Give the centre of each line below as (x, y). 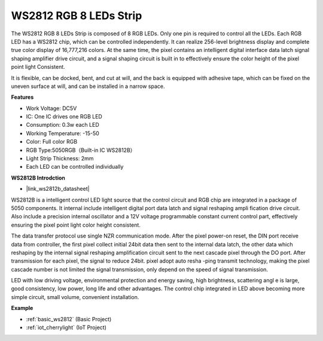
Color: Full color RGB (52, 142)
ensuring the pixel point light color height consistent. (76, 225)
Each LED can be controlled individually (75, 167)
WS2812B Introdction (38, 178)
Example (22, 308)
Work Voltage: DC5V (51, 108)
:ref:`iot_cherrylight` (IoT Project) (66, 328)
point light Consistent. (38, 67)
